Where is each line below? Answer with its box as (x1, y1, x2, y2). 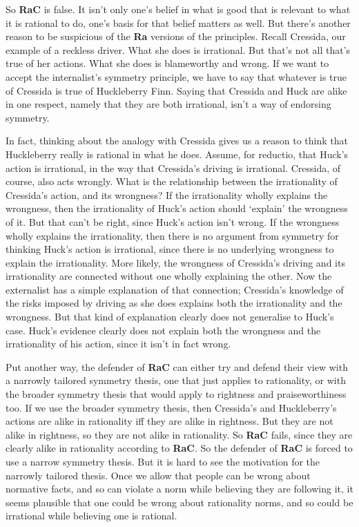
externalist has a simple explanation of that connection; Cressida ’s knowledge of (6, 282, 344, 296)
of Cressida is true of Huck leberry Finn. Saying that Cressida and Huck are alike (6, 83, 347, 97)
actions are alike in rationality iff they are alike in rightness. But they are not (6, 414, 333, 428)
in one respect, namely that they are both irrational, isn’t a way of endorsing (6, 97, 331, 111)
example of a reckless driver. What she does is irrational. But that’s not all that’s (6, 42, 351, 57)
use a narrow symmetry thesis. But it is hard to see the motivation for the (6, 454, 320, 468)
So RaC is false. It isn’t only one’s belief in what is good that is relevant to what (6, 2, 351, 16)
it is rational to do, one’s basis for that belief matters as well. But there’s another (6, 15, 351, 30)
